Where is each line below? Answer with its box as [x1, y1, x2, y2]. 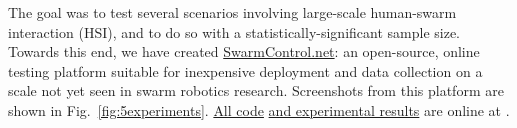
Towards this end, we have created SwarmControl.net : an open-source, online [8, 41, 480, 62]
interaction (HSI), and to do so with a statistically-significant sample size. [8, 21, 460, 42]
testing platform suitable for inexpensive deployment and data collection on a [8, 60, 483, 81]
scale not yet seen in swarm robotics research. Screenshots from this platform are [8, 80, 504, 101]
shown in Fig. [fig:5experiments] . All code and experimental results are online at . [8, 99, 510, 120]
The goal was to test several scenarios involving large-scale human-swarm [8, 2, 457, 22]
